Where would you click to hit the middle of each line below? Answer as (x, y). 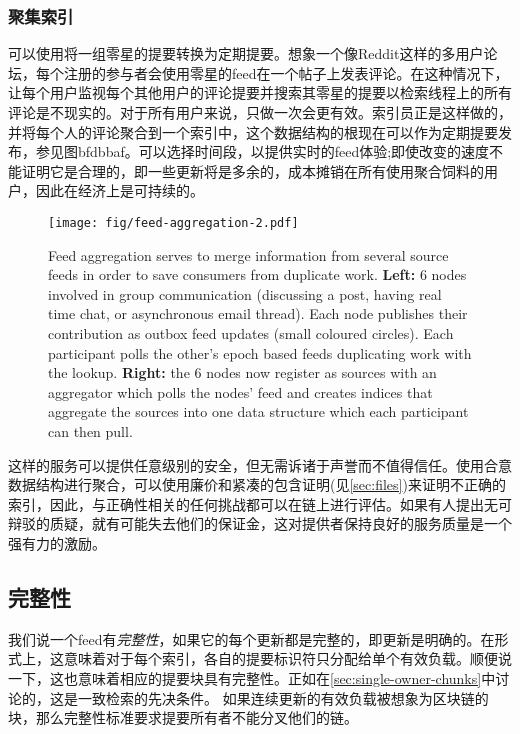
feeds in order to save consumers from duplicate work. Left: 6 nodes (257, 274)
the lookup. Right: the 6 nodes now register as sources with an (242, 372)
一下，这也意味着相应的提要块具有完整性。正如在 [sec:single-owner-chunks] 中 (252, 677)
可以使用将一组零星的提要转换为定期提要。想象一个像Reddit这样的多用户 (246, 53)
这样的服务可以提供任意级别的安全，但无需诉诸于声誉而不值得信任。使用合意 (260, 464)
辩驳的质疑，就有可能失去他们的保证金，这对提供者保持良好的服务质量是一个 (260, 523)
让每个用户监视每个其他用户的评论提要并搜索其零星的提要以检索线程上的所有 (260, 92)
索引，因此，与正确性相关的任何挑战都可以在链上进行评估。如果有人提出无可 (260, 503)
